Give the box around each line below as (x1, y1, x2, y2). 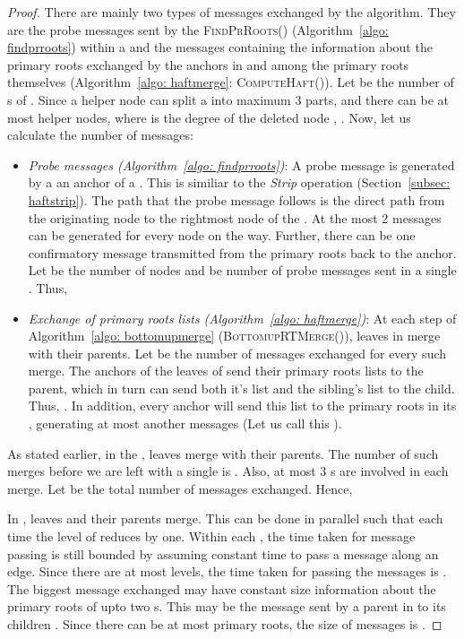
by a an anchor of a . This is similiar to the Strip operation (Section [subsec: (28, 173, 451, 192)
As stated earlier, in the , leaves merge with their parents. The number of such (7, 444, 439, 462)
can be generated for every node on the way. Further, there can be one (28, 226, 416, 245)
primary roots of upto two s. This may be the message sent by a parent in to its (7, 597, 446, 616)
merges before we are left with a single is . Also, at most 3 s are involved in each (7, 462, 449, 480)
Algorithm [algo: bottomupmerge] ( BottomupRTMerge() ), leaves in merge (28, 326, 441, 345)
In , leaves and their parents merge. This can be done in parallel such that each (7, 509, 443, 528)
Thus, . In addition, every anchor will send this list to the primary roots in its (28, 396, 457, 415)
